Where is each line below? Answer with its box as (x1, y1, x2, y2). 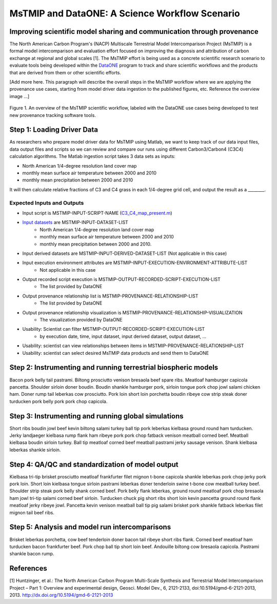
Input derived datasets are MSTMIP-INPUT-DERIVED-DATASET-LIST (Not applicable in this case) (22, 250, 227, 256)
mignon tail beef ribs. (9, 509, 55, 515)
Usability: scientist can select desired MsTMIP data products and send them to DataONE (22, 350, 209, 356)
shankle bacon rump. (9, 551, 54, 557)
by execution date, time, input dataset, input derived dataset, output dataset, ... (39, 333, 207, 339)
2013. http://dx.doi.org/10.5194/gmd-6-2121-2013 (9, 592, 113, 598)
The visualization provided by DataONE (39, 317, 123, 323)
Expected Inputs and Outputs (9, 199, 84, 206)
